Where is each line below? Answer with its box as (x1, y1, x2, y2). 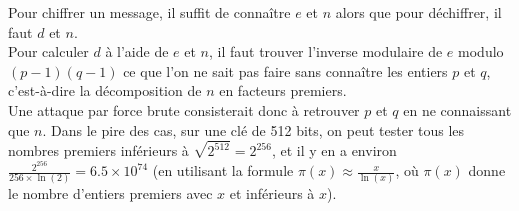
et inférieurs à (229, 183, 315, 204)
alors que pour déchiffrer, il (335, 2, 502, 22)
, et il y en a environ (271, 140, 397, 161)
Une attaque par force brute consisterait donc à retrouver (8, 99, 360, 120)
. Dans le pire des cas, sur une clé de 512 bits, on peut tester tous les (42, 119, 465, 140)
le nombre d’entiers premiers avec (8, 183, 213, 204)
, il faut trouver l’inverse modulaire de (209, 41, 443, 62)
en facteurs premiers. (219, 80, 347, 101)
